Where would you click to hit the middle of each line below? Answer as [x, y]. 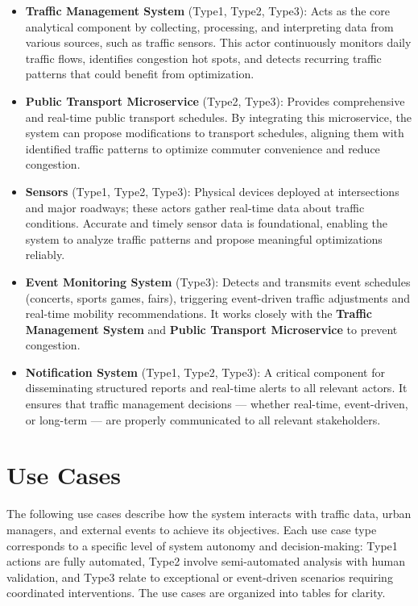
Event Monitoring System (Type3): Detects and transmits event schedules [218, 281]
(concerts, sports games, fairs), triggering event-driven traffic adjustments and [217, 297]
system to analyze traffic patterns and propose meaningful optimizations [204, 238]
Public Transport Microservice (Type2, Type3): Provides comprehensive [215, 100]
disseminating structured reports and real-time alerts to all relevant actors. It [216, 388]
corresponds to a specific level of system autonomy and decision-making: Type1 [202, 545]
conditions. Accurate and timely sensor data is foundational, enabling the [206, 223]
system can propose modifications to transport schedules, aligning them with [215, 133]
